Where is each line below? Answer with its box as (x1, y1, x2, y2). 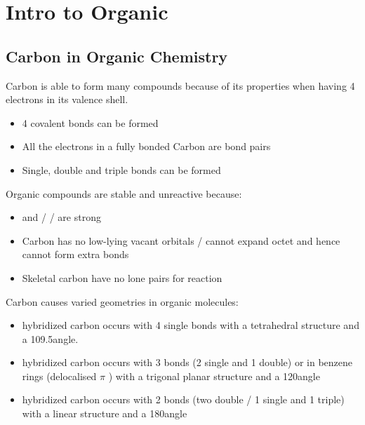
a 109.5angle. (22, 331, 79, 346)
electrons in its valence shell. (6, 92, 128, 107)
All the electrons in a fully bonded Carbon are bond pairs (22, 139, 271, 154)
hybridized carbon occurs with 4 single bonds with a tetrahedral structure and (22, 318, 359, 332)
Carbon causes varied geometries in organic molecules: (6, 294, 239, 309)
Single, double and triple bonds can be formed (22, 162, 221, 177)
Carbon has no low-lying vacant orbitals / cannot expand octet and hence (22, 233, 340, 248)
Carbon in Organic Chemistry (6, 45, 228, 67)
